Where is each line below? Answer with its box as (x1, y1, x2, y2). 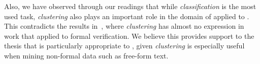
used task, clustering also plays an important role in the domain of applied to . (4, 11, 249, 21)
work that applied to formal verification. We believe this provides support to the (4, 30, 254, 41)
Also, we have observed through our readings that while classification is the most (4, 1, 256, 11)
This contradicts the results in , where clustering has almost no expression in (4, 21, 244, 31)
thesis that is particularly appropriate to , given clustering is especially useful (4, 40, 245, 51)
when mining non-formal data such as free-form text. (4, 50, 169, 60)
